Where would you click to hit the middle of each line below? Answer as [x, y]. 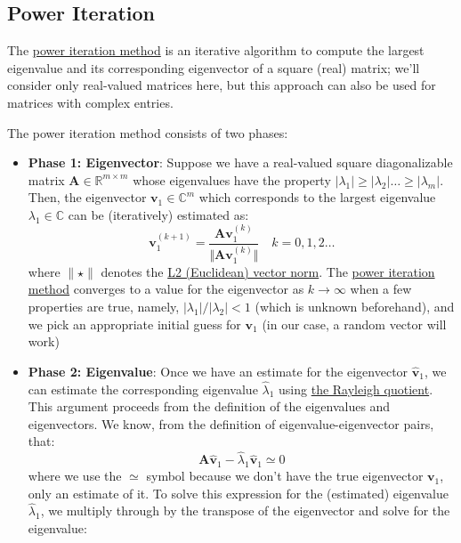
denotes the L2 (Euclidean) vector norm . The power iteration [268, 271]
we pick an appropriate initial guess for [134, 324]
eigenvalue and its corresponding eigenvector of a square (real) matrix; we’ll [214, 67]
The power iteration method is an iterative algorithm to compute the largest [216, 50]
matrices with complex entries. [90, 102]
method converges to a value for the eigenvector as [166, 289]
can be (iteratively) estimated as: [158, 214]
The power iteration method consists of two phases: [148, 132]
